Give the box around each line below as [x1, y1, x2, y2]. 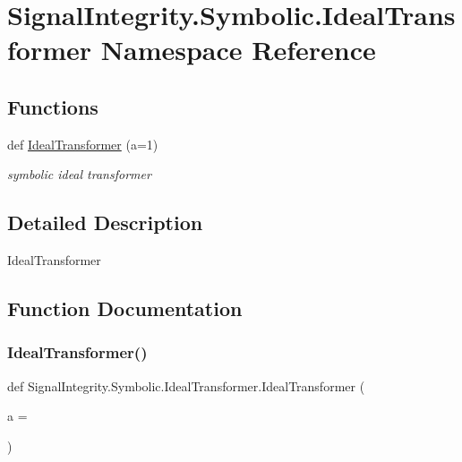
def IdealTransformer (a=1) [7, 134, 158, 153]
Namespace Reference [100, 31, 376, 68]
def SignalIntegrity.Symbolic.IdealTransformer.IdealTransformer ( [7, 376, 365, 395]
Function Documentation [7, 295, 243, 322]
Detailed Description [7, 209, 203, 236]
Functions [7, 92, 98, 120]
